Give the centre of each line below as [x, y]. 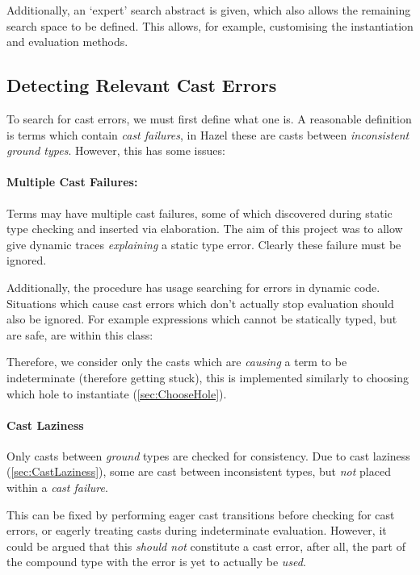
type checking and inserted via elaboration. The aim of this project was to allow [205, 229]
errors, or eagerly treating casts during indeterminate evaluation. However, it [197, 530]
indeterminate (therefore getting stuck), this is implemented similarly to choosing [208, 377]
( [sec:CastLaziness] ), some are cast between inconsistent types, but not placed [199, 471]
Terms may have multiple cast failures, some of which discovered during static [199, 212]
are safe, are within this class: [80, 334]
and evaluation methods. [67, 42]
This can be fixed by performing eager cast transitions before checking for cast [201, 514]
